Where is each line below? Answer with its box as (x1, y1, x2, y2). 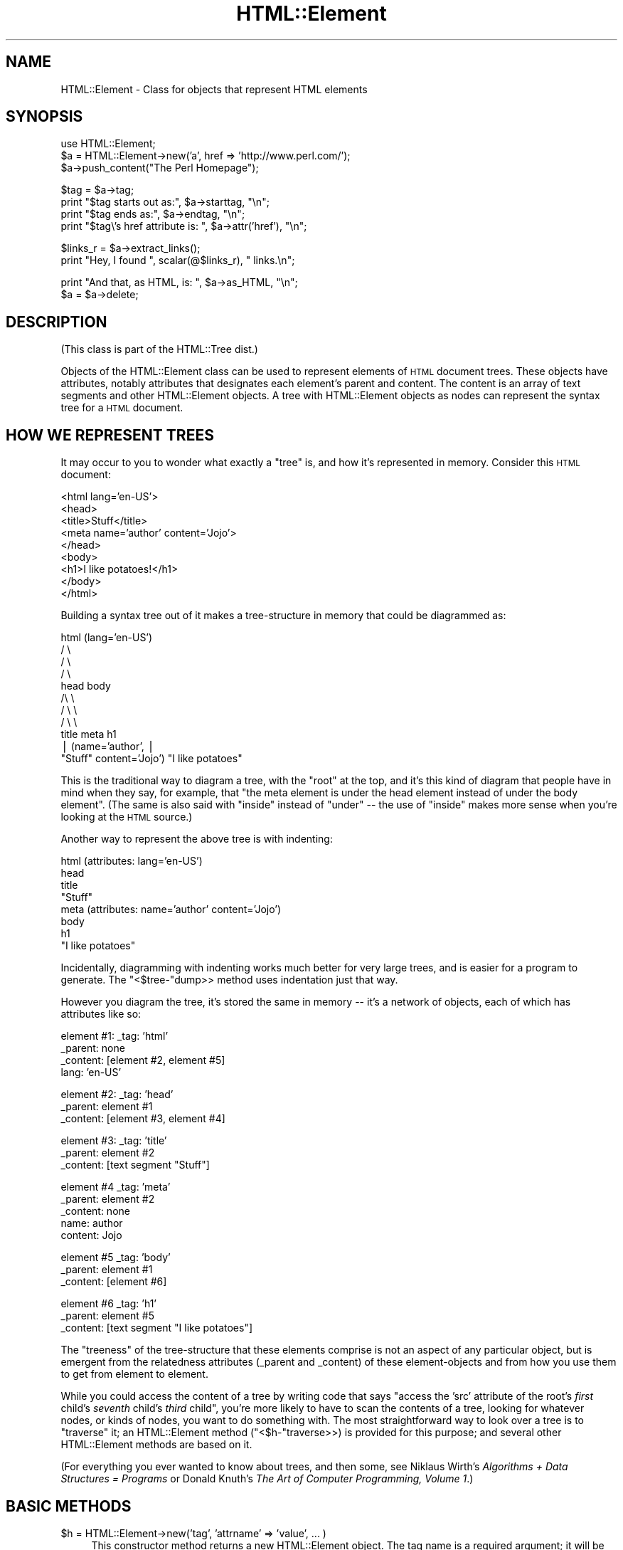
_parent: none (60, 1042, 125, 1055)
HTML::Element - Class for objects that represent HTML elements (60, 83, 368, 95)
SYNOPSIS (6, 107, 83, 126)
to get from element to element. (60, 1368, 208, 1381)
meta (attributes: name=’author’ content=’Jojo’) (60, 903, 282, 916)
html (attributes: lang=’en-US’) (60, 855, 203, 868)
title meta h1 (60, 728, 117, 741)
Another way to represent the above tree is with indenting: (60, 833, 333, 845)
